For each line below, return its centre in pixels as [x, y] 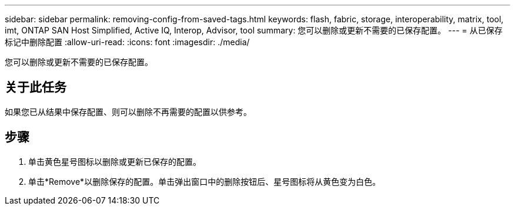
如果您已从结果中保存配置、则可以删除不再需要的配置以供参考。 [128, 111]
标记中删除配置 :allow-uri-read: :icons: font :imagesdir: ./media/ [127, 42]
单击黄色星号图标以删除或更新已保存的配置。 [115, 161]
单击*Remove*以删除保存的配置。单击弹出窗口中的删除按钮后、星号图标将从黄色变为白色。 [205, 181]
